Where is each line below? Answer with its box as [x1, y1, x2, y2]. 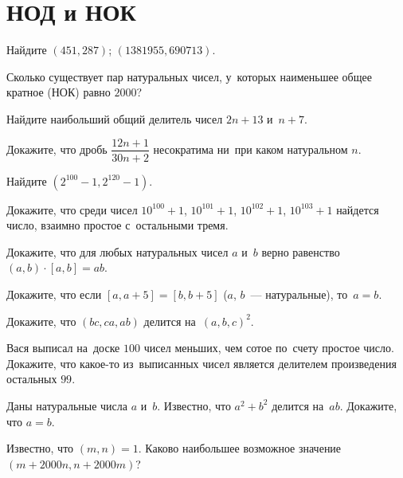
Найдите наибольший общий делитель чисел [6, 110, 223, 127]
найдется [336, 201, 379, 217]
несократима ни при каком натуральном [153, 140, 348, 157]
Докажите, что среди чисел [6, 201, 138, 217]
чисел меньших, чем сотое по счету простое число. [143, 339, 394, 356]
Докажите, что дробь [6, 140, 108, 157]
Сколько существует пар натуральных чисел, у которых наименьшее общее [6, 68, 372, 84]
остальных [6, 370, 57, 387]
